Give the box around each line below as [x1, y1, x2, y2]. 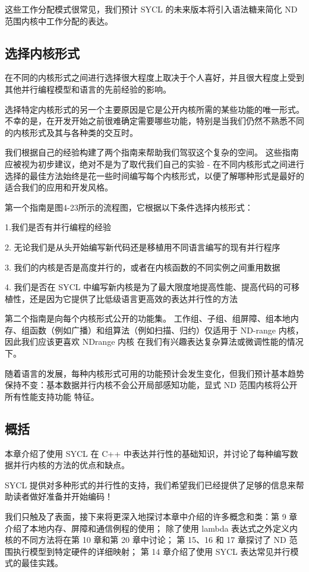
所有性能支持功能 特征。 [5, 390, 99, 402]
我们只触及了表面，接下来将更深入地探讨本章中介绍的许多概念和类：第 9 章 [5, 510, 298, 523]
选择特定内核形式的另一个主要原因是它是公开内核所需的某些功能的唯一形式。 [5, 103, 304, 115]
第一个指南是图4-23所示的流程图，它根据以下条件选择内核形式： [5, 201, 253, 213]
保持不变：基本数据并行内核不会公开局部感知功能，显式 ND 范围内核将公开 [5, 379, 298, 391]
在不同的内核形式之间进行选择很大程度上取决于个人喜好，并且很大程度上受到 [5, 71, 304, 84]
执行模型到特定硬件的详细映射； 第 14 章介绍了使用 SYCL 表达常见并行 [12, 545, 291, 557]
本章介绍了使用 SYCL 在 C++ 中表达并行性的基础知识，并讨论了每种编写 [5, 447, 290, 459]
